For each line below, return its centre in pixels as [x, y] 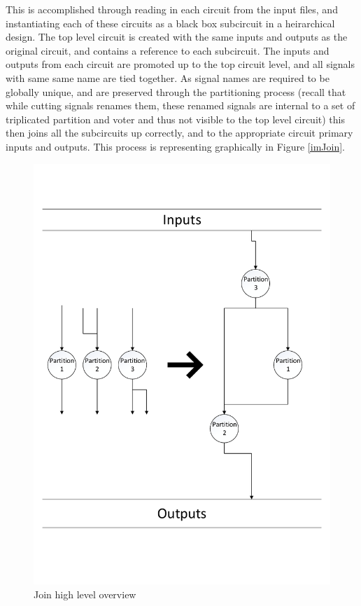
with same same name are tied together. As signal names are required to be [168, 77]
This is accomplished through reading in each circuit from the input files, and [172, 9]
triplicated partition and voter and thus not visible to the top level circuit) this [175, 119]
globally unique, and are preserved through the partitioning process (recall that [176, 91]
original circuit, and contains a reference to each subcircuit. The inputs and [168, 50]
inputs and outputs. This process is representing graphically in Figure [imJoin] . [175, 146]
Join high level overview [85, 594]
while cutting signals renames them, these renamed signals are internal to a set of [180, 105]
